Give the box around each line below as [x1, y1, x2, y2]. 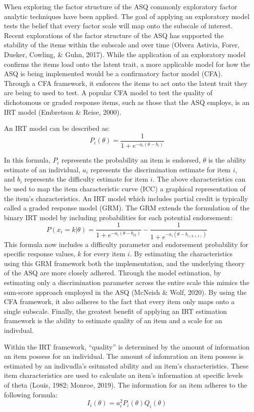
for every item [83, 248, 126, 259]
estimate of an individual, [4, 164, 81, 174]
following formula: [4, 389, 58, 399]
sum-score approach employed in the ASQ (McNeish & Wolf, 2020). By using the [4, 287, 247, 297]
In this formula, [4, 155, 51, 165]
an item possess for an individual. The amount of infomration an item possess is [4, 351, 244, 361]
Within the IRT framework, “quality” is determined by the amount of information [4, 341, 250, 351]
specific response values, [4, 248, 76, 259]
